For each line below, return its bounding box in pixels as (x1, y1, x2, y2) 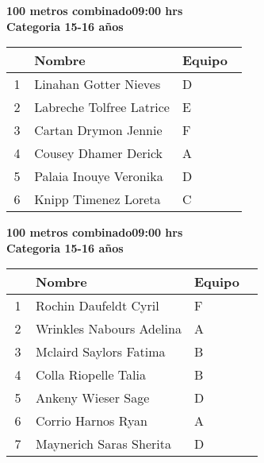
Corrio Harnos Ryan (36, 411, 147, 430)
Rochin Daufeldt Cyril (36, 296, 159, 315)
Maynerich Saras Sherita (36, 434, 171, 453)
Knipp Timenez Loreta (34, 190, 161, 209)
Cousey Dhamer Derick (34, 144, 163, 163)
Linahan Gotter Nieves (34, 75, 161, 94)
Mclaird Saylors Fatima (36, 342, 166, 361)
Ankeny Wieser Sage (36, 388, 150, 407)
